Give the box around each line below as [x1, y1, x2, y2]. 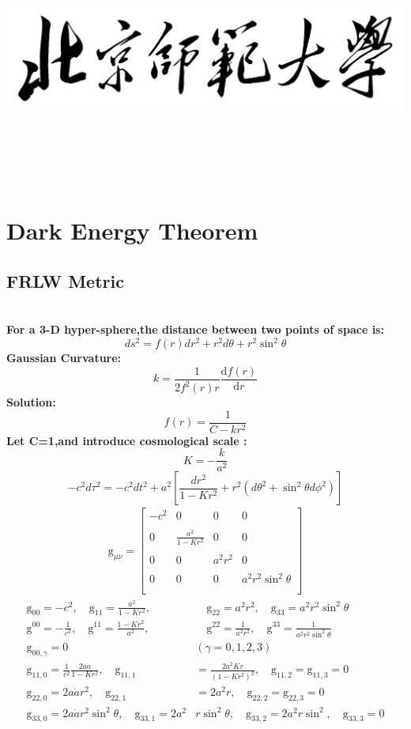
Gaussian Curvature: [6, 349, 122, 366]
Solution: [6, 394, 56, 410]
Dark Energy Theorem [6, 213, 258, 246]
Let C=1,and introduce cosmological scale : [6, 432, 247, 448]
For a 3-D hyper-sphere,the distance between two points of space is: [6, 320, 384, 337]
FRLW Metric [6, 268, 124, 293]
